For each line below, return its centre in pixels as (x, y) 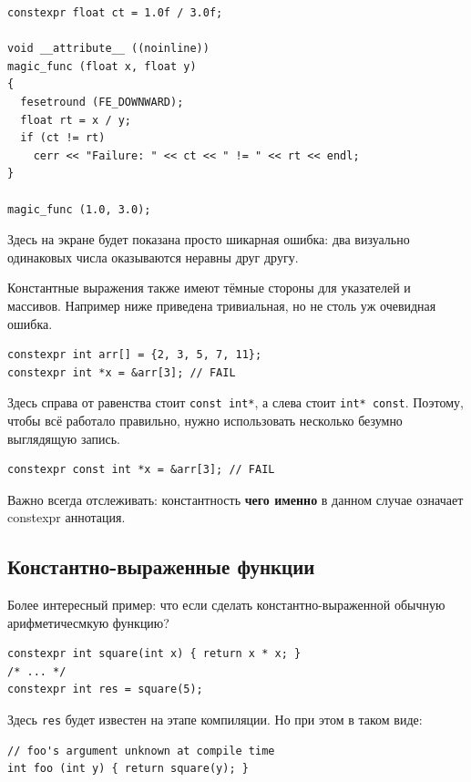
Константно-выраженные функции (161, 566)
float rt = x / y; (76, 120)
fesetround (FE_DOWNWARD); (102, 102)
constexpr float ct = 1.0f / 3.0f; (115, 13)
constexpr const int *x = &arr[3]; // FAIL (141, 470)
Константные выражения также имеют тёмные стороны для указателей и (209, 288)
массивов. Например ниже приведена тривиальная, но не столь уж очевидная (222, 305)
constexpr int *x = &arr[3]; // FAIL (122, 372)
